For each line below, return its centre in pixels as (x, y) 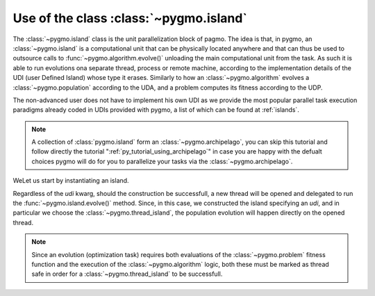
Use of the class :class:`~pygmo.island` (130, 18)
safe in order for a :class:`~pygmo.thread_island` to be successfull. (127, 274)
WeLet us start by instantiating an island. (71, 181)
